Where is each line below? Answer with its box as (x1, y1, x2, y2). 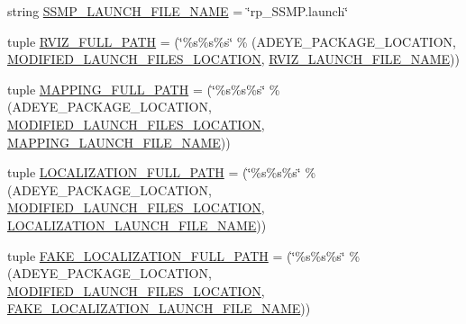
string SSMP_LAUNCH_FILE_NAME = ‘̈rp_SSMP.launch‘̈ (7, 2, 349, 20)
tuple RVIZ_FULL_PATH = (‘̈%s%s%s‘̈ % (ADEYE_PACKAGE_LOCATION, (7, 31, 456, 50)
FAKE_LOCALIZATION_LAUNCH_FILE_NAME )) (7, 299, 311, 318)
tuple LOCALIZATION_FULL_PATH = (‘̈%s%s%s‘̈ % (7, 163, 316, 182)
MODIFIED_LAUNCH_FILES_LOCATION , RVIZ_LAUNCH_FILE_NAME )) (7, 49, 460, 68)
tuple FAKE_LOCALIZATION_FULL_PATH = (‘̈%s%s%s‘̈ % (7, 246, 361, 265)
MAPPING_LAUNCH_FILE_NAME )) (7, 132, 231, 151)
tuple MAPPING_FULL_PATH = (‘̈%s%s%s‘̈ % (7, 79, 280, 98)
